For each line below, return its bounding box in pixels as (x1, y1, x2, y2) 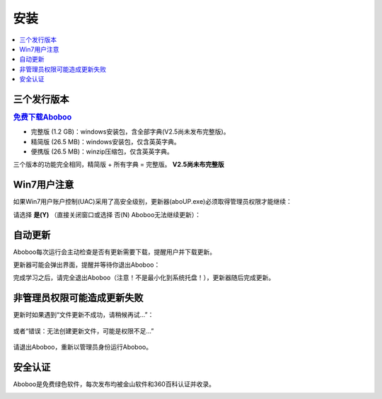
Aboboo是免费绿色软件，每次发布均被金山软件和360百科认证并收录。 (13, 380, 216, 388)
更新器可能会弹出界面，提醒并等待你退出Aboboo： (13, 260, 161, 269)
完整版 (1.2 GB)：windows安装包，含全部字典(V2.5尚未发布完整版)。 (30, 127, 230, 136)
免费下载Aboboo (13, 112, 72, 122)
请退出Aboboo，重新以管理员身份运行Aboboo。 (13, 343, 152, 352)
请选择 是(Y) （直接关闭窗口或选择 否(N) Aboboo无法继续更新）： (13, 210, 202, 219)
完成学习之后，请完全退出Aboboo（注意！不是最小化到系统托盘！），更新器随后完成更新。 (13, 273, 275, 282)
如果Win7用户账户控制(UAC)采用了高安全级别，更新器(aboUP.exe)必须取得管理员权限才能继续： (13, 197, 293, 206)
